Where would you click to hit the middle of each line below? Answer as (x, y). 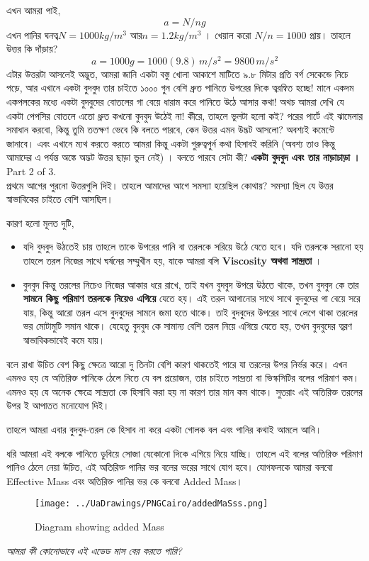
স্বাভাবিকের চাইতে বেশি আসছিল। (60, 199)
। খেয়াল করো (228, 34)
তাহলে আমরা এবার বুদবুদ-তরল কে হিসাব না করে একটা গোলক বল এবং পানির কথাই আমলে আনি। (164, 429)
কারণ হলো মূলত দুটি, (40, 222)
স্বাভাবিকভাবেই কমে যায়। (64, 339)
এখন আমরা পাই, (34, 10)
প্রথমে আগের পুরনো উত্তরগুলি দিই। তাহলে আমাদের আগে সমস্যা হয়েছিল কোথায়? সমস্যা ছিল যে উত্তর (170, 185)
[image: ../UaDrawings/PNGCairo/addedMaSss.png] (152, 504)
